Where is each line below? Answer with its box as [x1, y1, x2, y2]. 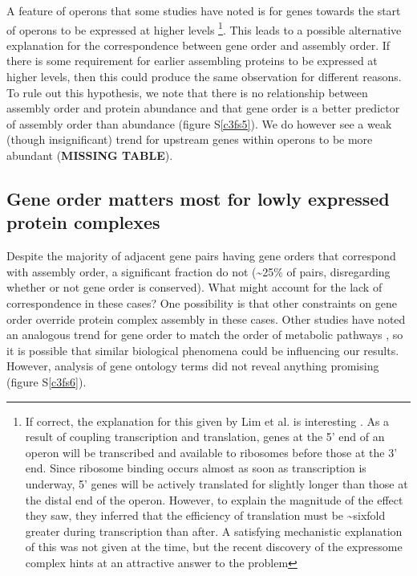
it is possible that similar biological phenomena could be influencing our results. [6, 341, 399, 358]
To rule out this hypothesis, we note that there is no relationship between [6, 84, 368, 100]
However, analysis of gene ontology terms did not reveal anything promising [6, 357, 379, 374]
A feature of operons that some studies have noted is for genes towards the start [6, 2, 401, 18]
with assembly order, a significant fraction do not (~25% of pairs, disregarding [6, 263, 391, 280]
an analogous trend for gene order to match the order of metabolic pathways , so [6, 326, 403, 343]
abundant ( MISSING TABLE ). [6, 147, 173, 163]
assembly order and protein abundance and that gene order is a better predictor [6, 100, 400, 116]
